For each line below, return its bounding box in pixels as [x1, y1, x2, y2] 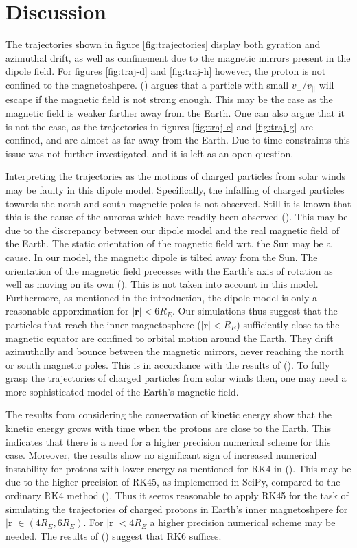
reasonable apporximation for [5, 304, 129, 318]
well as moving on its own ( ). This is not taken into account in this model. [5, 277, 319, 291]
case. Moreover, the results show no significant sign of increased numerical [5, 448, 317, 462]
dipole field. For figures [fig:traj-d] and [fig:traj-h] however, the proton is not [5, 64, 326, 78]
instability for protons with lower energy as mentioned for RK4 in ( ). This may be [5, 461, 352, 475]
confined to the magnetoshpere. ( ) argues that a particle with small [5, 77, 289, 91]
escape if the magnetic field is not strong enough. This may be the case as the [5, 92, 333, 106]
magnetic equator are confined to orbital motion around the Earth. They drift [5, 330, 334, 345]
